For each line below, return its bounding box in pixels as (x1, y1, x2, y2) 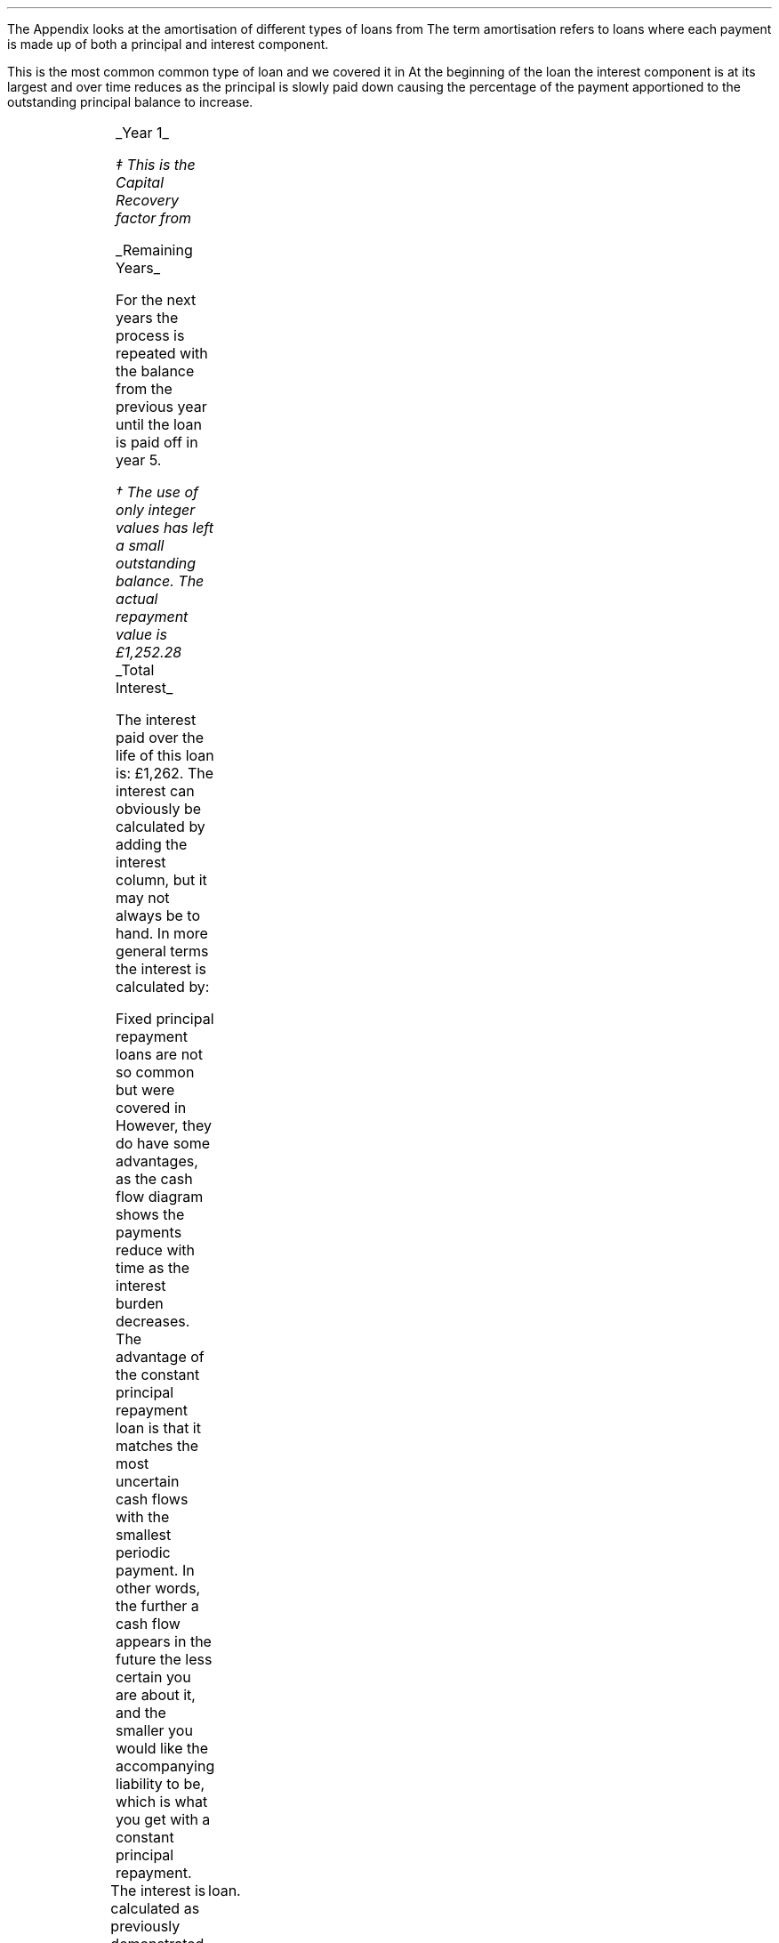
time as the (116, 1259, 189, 1277)
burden (116, 1294, 164, 1312)
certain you (116, 1668, 191, 1686)
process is (116, 327, 185, 344)
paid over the (116, 729, 205, 746)
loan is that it (116, 1419, 201, 1437)
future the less (116, 1650, 213, 1668)
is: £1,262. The (116, 764, 214, 782)
